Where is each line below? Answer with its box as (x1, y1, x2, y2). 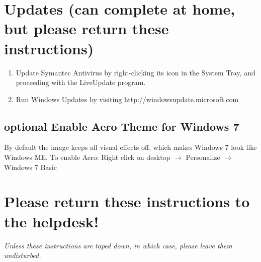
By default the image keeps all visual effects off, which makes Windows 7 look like (4, 142, 257, 152)
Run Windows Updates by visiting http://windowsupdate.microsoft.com (16, 94, 239, 104)
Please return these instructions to (4, 191, 250, 212)
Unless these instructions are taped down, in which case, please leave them (4, 240, 232, 250)
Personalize (186, 152, 220, 162)
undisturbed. (4, 250, 41, 260)
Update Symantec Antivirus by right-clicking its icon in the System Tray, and (16, 67, 255, 77)
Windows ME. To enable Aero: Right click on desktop (4, 152, 170, 162)
